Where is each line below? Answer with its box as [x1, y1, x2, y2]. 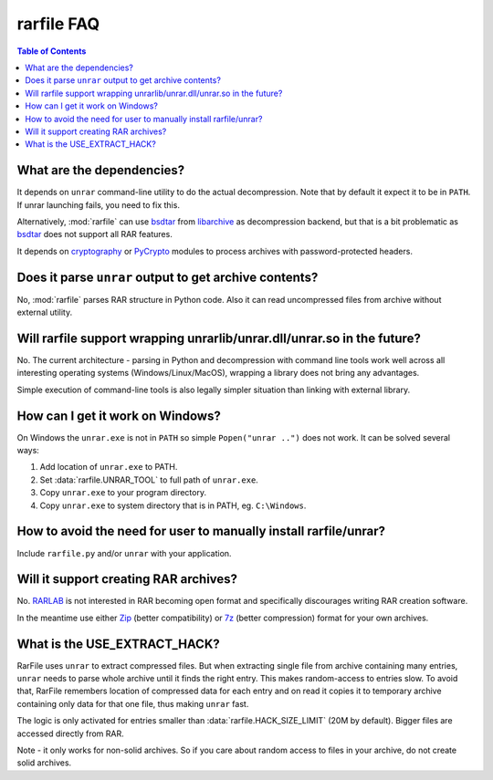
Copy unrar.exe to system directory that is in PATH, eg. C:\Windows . [39, 500, 307, 511]
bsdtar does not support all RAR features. [16, 229, 173, 240]
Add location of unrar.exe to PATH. [39, 462, 178, 473]
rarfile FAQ [16, 14, 100, 34]
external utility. [16, 307, 73, 318]
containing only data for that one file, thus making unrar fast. [16, 698, 249, 709]
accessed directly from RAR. [16, 728, 125, 739]
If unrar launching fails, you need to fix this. [16, 199, 180, 210]
